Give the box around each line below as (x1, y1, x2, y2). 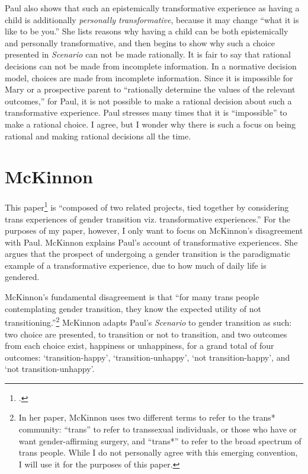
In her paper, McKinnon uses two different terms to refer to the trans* (18, 411, 275, 424)
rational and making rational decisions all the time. (5, 129, 191, 142)
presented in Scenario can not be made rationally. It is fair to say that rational (5, 48, 291, 61)
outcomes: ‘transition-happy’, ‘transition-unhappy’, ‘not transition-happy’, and (5, 351, 290, 363)
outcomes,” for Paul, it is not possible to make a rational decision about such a (5, 94, 292, 107)
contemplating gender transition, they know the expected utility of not (5, 302, 262, 314)
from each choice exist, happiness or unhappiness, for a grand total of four (5, 339, 274, 352)
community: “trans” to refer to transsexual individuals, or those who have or (18, 423, 297, 435)
